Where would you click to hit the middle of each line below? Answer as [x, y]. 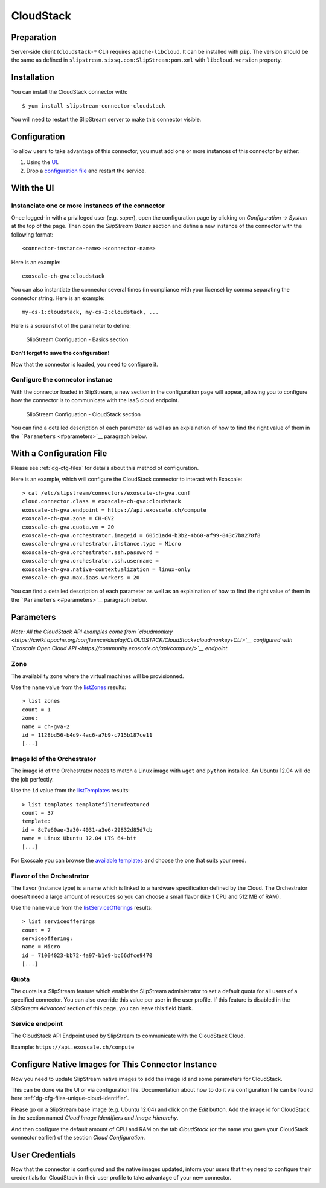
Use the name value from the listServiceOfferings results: [82, 907]
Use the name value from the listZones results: [69, 687]
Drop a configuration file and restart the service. [86, 171]
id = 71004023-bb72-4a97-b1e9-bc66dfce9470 [87, 955]
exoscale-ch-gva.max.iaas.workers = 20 [81, 577]
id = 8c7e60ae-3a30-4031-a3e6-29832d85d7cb [87, 830]
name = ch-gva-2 [46, 726]
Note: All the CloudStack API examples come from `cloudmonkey [92, 632]
